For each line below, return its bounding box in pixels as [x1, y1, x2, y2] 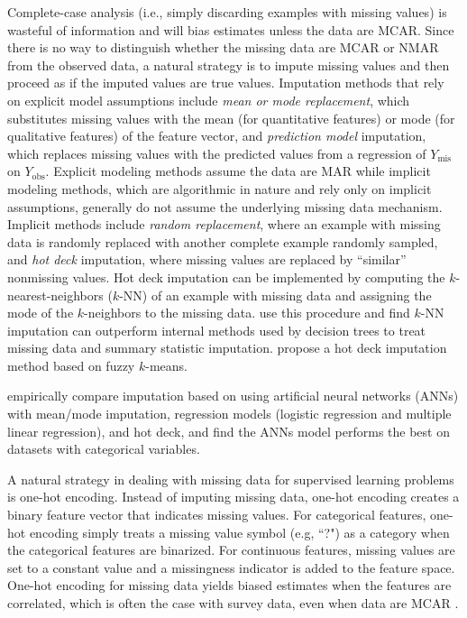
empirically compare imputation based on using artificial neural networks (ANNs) [7, 386, 459, 405]
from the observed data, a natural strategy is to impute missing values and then [7, 55, 450, 74]
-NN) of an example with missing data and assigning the [119, 285, 432, 304]
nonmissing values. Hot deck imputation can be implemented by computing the [7, 267, 445, 286]
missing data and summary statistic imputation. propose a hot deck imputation [7, 338, 447, 357]
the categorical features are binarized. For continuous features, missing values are [7, 540, 455, 559]
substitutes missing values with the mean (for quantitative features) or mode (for [7, 108, 455, 127]
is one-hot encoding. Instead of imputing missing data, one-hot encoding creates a [7, 487, 460, 506]
